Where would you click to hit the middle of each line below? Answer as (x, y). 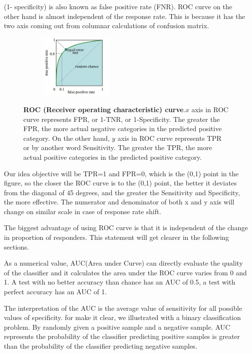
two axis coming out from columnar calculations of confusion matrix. (107, 25)
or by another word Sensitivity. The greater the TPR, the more (118, 147)
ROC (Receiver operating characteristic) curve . (104, 109)
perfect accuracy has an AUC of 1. (55, 292)
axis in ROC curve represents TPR (170, 138)
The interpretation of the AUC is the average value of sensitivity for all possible (123, 308)
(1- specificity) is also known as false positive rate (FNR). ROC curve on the (118, 6)
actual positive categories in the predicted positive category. (113, 157)
